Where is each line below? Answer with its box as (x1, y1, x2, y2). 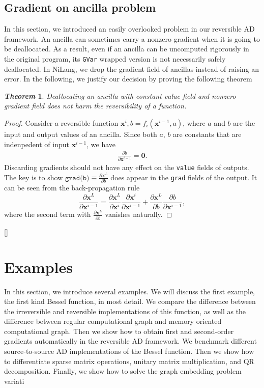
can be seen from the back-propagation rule (4, 182, 140, 192)
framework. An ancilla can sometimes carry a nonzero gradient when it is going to (4, 33, 260, 44)
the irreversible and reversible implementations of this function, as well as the (4, 306, 246, 316)
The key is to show (4, 172, 63, 182)
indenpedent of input (4, 138, 69, 149)
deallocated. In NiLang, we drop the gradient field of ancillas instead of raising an (4, 63, 259, 74)
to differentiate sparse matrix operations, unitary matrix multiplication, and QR (4, 355, 254, 366)
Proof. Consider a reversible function (4, 118, 119, 128)
